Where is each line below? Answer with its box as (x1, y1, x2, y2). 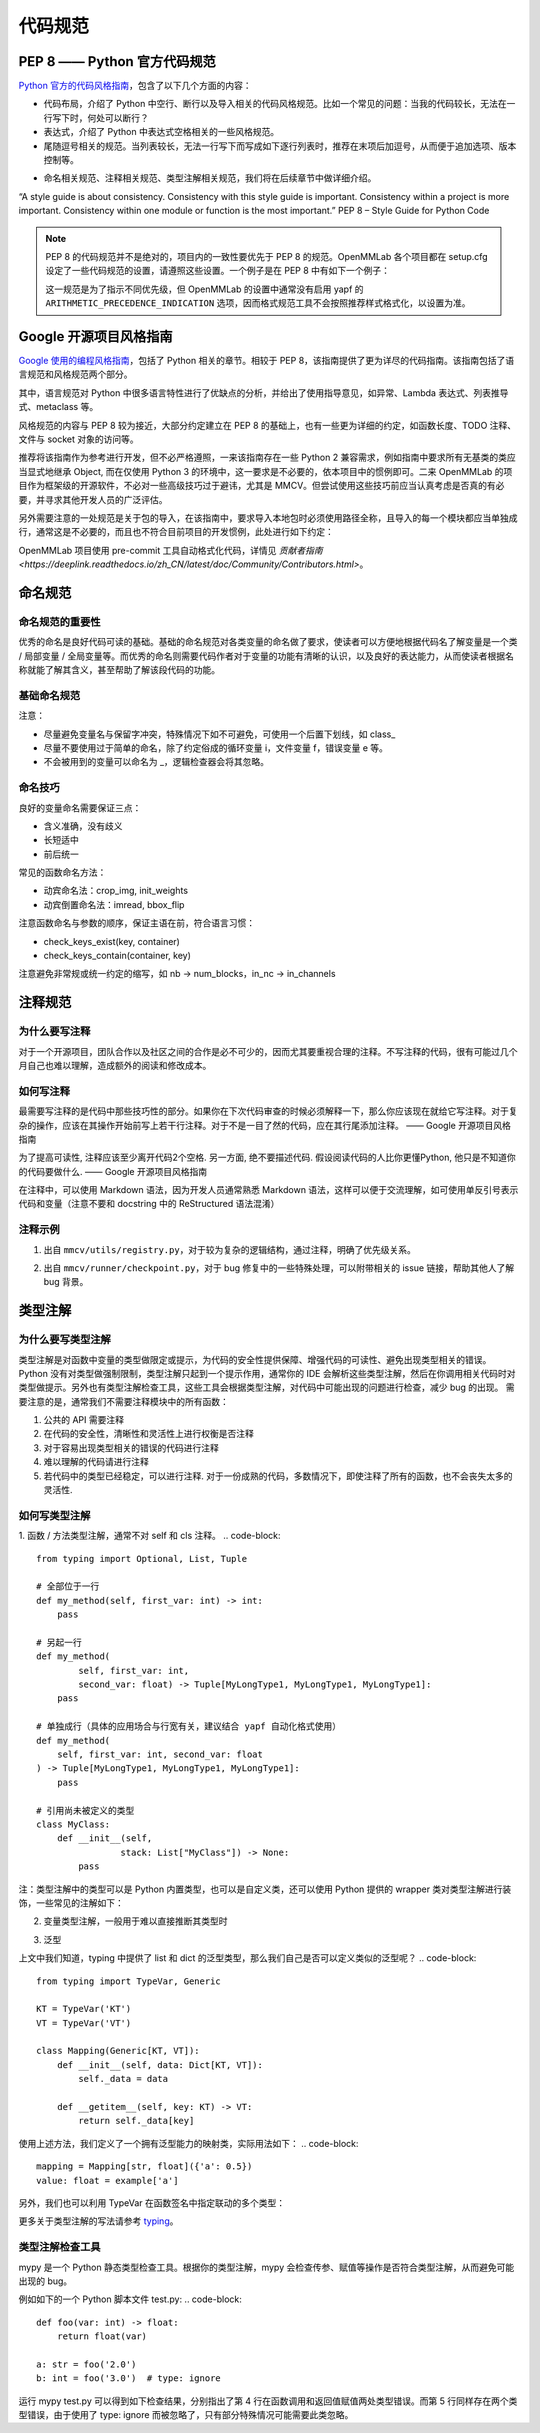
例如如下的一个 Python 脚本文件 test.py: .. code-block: (18, 2293, 242, 2305)
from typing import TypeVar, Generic (36, 1975, 222, 1987)
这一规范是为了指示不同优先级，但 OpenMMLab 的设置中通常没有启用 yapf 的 (45, 283, 364, 295)
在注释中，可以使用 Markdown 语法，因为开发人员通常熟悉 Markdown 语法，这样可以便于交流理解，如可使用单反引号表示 (18, 1184, 519, 1196)
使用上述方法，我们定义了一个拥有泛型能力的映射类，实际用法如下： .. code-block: (18, 2137, 359, 2149)
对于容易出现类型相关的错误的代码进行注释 (43, 1441, 219, 1454)
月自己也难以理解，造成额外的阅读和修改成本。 (18, 1059, 212, 1071)
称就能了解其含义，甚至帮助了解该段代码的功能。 (18, 664, 220, 676)
